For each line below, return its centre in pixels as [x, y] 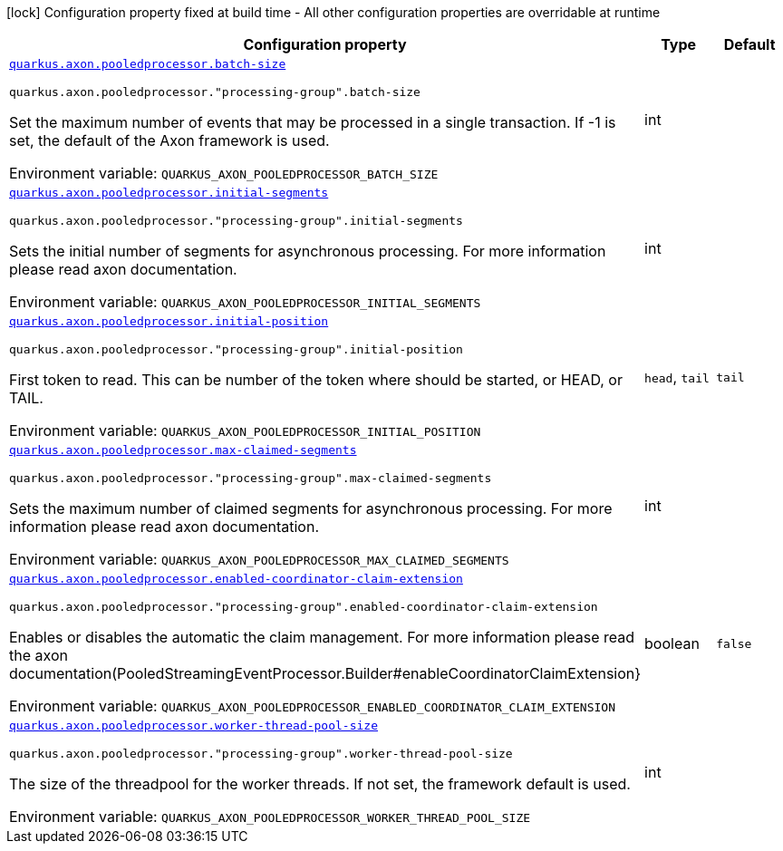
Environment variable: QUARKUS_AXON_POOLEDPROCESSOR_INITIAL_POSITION [245, 430]
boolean [672, 643]
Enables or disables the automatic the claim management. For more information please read [322, 637]
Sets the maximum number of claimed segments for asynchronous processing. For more [311, 508]
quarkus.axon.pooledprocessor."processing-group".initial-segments [236, 221]
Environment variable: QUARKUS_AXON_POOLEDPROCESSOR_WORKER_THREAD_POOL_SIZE [270, 817]
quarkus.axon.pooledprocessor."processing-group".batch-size [215, 92]
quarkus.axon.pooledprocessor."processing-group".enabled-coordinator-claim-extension [304, 607]
